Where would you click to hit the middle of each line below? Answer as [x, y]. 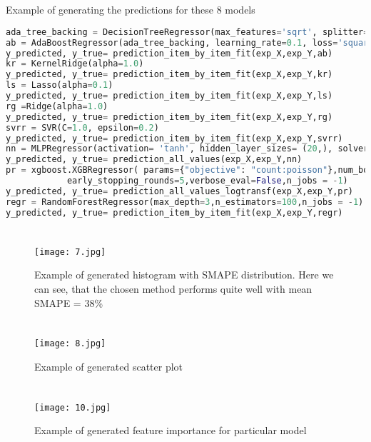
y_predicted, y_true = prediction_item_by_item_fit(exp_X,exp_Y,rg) [169, 117]
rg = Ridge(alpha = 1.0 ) [57, 106]
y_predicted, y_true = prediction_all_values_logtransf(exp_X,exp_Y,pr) [179, 191]
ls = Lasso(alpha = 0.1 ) [60, 85]
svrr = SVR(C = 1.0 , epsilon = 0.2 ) [82, 127]
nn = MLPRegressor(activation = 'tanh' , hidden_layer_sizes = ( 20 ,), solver [187, 149]
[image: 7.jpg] [70, 252]
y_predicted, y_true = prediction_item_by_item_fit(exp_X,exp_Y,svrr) [174, 138]
